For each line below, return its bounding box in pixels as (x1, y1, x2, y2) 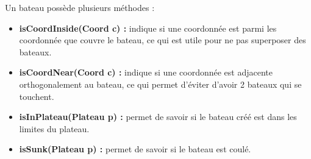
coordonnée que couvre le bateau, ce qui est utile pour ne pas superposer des (19, 34, 306, 46)
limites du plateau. (19, 122, 90, 135)
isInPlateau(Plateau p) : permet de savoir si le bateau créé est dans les (19, 110, 297, 123)
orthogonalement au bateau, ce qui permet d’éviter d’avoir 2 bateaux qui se (19, 77, 302, 90)
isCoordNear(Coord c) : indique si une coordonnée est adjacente (19, 66, 273, 79)
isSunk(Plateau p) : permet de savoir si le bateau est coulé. (19, 143, 251, 155)
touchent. (19, 90, 54, 102)
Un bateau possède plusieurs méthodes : (5, 1, 155, 13)
